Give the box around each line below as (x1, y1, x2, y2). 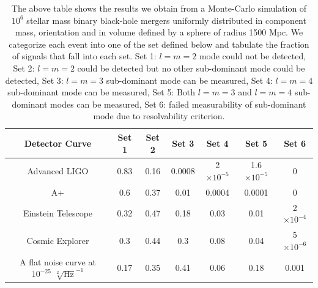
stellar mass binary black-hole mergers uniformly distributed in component (26, 13, 306, 26)
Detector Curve (24, 136, 92, 149)
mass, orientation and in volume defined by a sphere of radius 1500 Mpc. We (15, 26, 303, 39)
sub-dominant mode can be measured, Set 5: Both (7, 86, 196, 98)
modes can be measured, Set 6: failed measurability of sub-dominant (50, 97, 306, 110)
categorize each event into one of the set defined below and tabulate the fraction (9, 37, 309, 50)
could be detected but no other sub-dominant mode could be (77, 61, 305, 74)
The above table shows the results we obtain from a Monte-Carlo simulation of (11, 2, 307, 14)
